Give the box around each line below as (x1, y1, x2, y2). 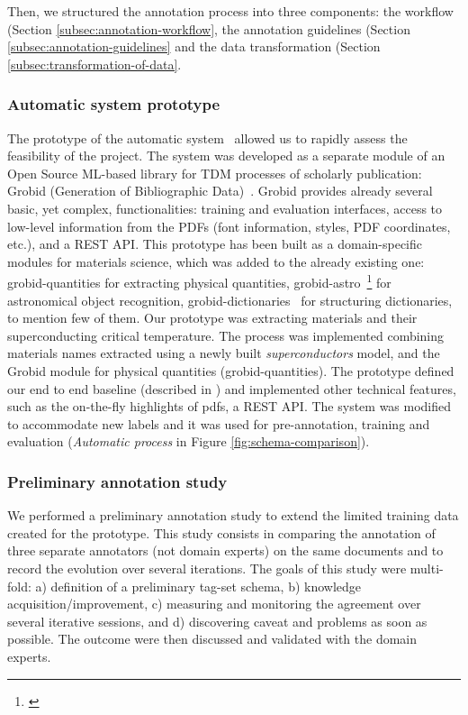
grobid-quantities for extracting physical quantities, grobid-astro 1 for (7, 270, 391, 291)
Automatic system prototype (7, 93, 220, 115)
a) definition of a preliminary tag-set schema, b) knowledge (35, 576, 362, 595)
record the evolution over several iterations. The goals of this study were (7, 558, 407, 577)
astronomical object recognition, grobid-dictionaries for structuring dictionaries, (7, 290, 453, 309)
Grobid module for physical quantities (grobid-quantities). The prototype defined (7, 361, 454, 380)
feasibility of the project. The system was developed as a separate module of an (7, 146, 445, 165)
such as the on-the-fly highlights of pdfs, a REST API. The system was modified (7, 397, 452, 416)
